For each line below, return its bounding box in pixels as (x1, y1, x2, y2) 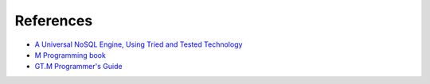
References (14, 12, 93, 29)
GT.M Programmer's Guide (34, 62, 123, 71)
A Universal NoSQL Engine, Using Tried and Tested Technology (34, 40, 243, 49)
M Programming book (34, 50, 107, 59)
